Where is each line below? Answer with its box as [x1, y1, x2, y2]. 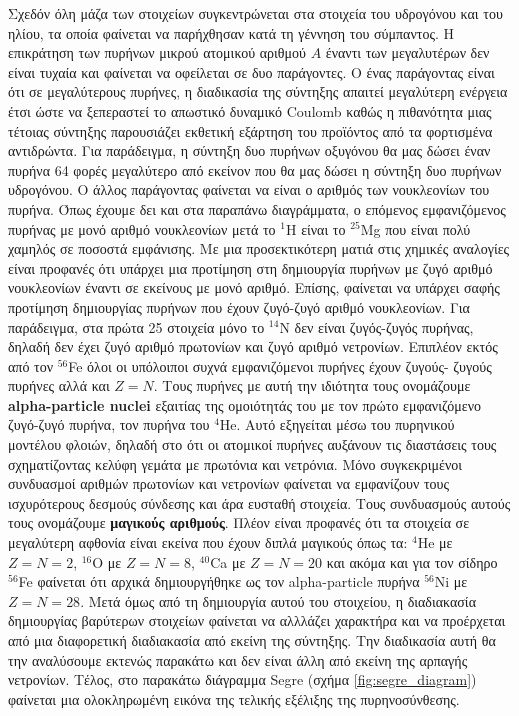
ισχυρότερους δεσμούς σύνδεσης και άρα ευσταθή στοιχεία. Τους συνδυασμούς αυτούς [8, 492, 511, 513]
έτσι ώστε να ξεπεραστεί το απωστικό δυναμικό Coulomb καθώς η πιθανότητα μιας [8, 100, 492, 121]
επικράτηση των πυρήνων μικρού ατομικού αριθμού [8, 42, 306, 63]
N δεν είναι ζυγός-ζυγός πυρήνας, [279, 316, 474, 337]
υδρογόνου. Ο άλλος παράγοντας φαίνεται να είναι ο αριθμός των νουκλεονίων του [8, 179, 490, 200]
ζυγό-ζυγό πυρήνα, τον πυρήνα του [8, 414, 210, 435]
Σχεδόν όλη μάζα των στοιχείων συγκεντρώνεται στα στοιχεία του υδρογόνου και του [8, 3, 503, 23]
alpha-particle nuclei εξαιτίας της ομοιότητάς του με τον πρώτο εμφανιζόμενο [8, 394, 481, 415]
